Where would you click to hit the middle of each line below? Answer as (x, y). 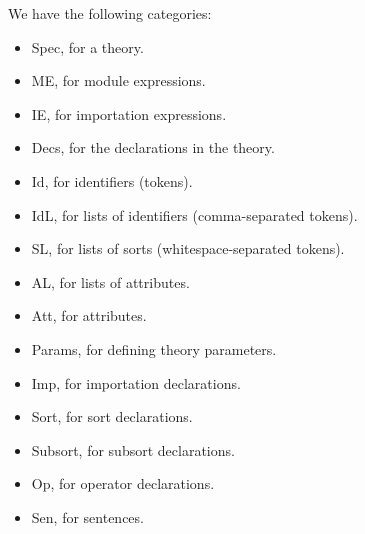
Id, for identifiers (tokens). (112, 180)
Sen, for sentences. (87, 516)
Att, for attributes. (89, 315)
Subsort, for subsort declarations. (133, 449)
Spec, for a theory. (87, 46)
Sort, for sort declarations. (112, 416)
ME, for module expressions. (118, 80)
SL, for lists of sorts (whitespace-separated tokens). (188, 248)
